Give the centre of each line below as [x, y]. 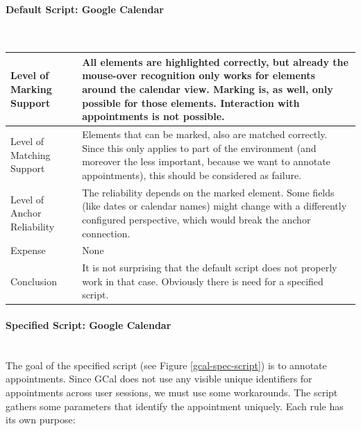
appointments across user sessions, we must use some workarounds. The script [172, 392]
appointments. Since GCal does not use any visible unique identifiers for [159, 379]
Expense [28, 250]
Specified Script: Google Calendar [89, 325]
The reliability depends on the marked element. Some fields [208, 192]
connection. [106, 233]
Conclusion [34, 281]
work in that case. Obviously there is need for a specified [203, 281]
